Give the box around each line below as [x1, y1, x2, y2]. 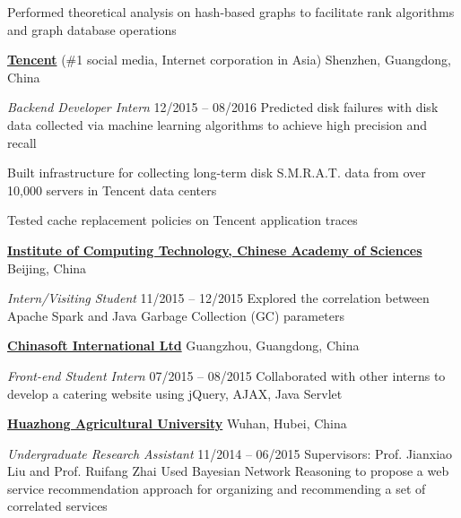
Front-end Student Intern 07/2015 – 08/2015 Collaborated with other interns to [7, 366, 446, 384]
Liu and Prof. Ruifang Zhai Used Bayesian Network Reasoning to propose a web [7, 462, 449, 480]
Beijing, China [7, 258, 87, 277]
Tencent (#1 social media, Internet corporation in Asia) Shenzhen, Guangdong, [7, 50, 451, 69]
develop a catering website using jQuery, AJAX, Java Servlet [7, 384, 343, 402]
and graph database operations [7, 20, 177, 39]
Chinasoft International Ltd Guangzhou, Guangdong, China [7, 336, 360, 355]
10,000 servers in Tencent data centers [7, 180, 217, 199]
